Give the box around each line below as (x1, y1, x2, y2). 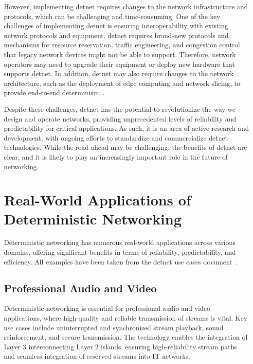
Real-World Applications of (4, 190, 191, 210)
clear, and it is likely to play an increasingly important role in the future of (4, 151, 228, 162)
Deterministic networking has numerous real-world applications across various (4, 237, 235, 247)
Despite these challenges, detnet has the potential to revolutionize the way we (4, 103, 235, 114)
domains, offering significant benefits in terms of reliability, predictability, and (4, 247, 236, 257)
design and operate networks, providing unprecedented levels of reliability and (4, 113, 236, 123)
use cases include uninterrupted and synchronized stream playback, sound (4, 322, 224, 332)
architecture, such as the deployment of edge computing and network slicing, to (4, 78, 241, 88)
